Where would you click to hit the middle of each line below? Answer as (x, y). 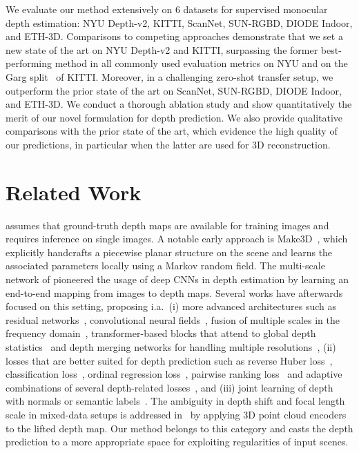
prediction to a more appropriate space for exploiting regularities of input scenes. (177, 442)
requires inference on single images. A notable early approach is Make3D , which (177, 239)
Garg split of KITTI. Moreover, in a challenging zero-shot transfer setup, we (169, 76)
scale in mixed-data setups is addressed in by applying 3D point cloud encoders (176, 414)
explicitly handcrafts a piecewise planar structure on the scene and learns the (169, 252)
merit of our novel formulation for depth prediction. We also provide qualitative (174, 117)
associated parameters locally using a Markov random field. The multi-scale (165, 266)
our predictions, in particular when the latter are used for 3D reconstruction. (168, 144)
